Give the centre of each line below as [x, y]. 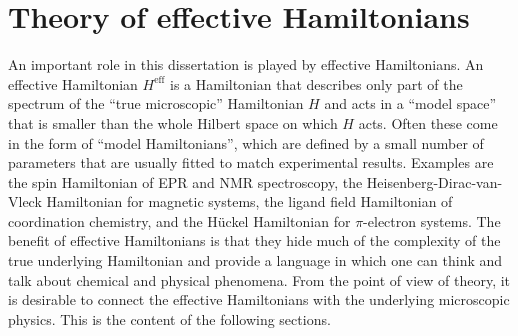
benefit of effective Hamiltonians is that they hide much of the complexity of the [254, 240]
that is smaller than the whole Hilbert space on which [173, 122]
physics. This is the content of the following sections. [169, 318]
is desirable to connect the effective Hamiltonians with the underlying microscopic [259, 299]
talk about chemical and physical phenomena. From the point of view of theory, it [259, 279]
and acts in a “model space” [410, 103]
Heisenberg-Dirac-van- [434, 181]
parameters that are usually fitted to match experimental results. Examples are [251, 162]
